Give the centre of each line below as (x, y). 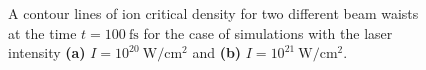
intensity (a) (47, 52)
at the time (42, 32)
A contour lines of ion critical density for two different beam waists (213, 13)
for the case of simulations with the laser (268, 32)
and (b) (217, 52)
